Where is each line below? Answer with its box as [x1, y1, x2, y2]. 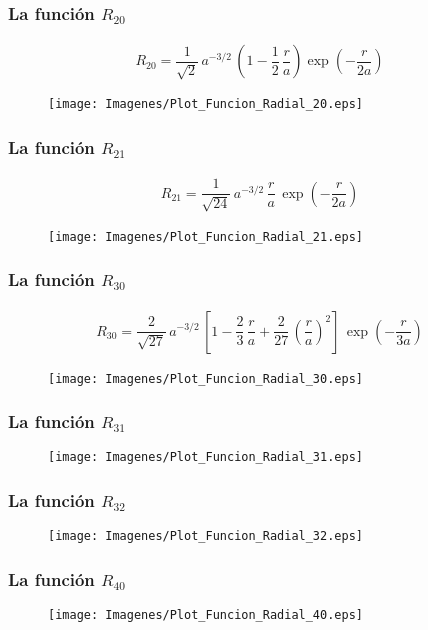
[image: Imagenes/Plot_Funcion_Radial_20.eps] [48, 97, 363, 112]
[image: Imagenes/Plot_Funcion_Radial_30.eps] [48, 371, 363, 386]
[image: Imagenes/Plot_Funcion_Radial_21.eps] [48, 229, 363, 244]
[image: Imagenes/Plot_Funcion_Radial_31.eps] [48, 450, 363, 465]
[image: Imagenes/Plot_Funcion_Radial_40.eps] [48, 608, 363, 623]
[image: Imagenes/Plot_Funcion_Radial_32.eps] [48, 529, 363, 544]
